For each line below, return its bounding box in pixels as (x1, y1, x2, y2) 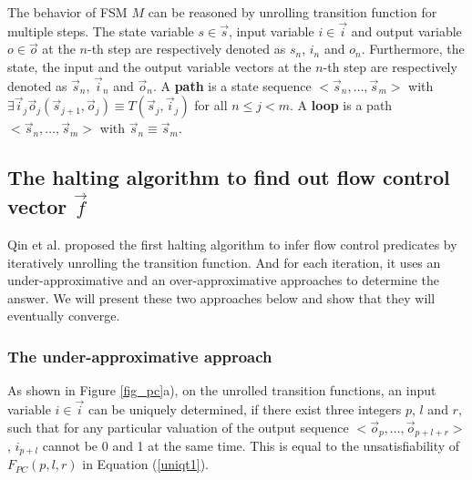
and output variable (351, 21, 462, 40)
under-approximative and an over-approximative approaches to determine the (7, 271, 439, 290)
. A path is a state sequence (152, 76, 312, 95)
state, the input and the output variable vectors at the (7, 57, 312, 76)
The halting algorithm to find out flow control (7, 163, 450, 191)
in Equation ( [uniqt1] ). (82, 454, 209, 474)
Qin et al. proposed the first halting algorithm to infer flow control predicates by (7, 234, 457, 253)
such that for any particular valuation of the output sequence (7, 417, 349, 436)
